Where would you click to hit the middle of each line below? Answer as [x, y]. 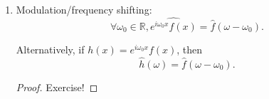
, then [190, 49]
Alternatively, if [50, 49]
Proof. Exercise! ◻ [57, 87]
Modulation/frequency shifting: [84, 9]
